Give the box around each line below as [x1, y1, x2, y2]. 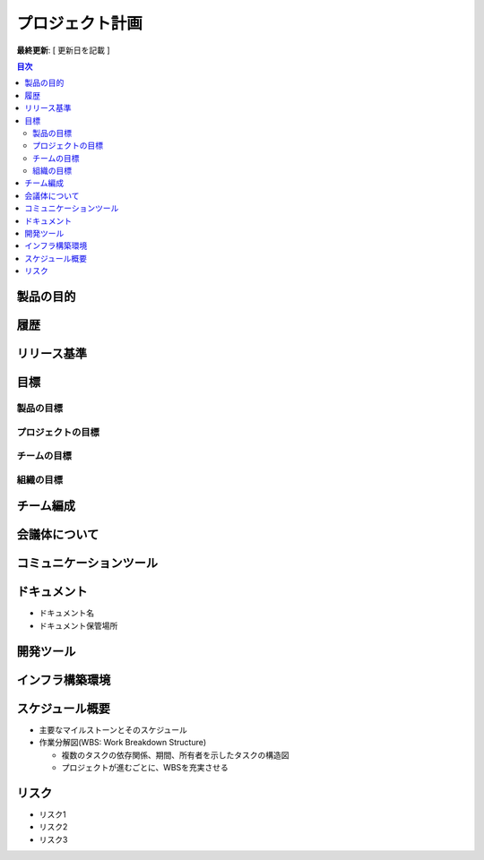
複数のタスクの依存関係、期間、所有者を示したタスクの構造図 [61, 749, 290, 761]
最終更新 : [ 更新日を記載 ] [16, 45, 111, 56]
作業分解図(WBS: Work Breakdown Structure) [39, 737, 206, 748]
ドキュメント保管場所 [39, 620, 118, 631]
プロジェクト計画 [16, 13, 143, 33]
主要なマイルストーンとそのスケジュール [39, 724, 187, 735]
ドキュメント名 [39, 607, 94, 618]
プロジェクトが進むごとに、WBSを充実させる [61, 761, 229, 772]
